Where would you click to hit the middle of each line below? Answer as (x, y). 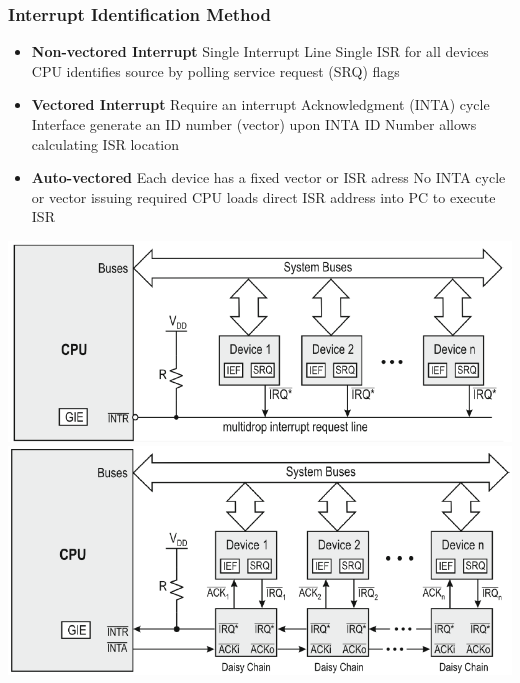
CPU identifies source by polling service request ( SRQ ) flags (215, 70)
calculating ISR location (105, 143)
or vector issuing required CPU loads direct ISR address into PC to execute (263, 196)
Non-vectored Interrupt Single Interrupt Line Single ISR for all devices (260, 51)
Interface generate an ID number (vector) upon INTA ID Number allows (254, 124)
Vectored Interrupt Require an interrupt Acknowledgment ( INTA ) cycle (260, 104)
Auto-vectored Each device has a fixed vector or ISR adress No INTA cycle (268, 177)
